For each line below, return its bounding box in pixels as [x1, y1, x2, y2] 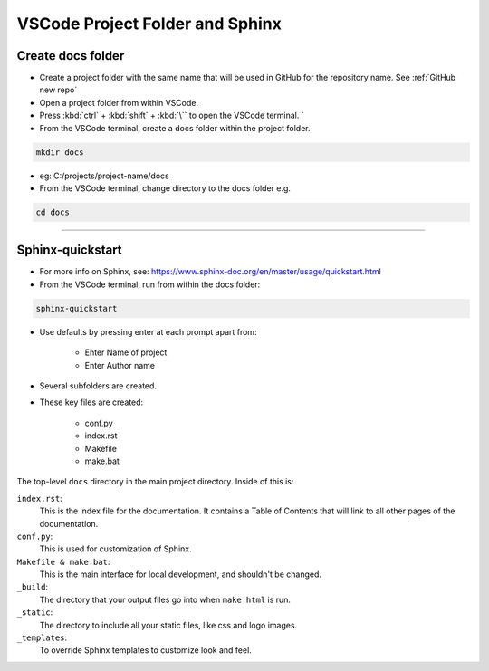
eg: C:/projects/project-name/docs [39, 170, 169, 181]
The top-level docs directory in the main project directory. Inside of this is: [16, 476, 294, 487]
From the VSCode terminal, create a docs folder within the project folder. [39, 122, 312, 133]
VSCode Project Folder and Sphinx [16, 14, 283, 34]
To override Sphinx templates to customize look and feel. [39, 645, 253, 656]
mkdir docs [35, 147, 84, 158]
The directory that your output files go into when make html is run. [39, 594, 292, 605]
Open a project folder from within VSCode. [39, 97, 199, 108]
